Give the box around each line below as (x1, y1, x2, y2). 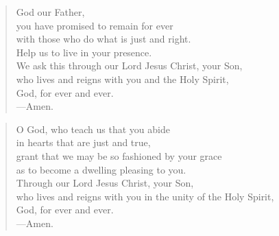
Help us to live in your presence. (16, 45, 152, 59)
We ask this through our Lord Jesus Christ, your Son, (16, 58, 243, 73)
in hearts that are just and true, (16, 135, 151, 150)
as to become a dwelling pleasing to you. (16, 162, 186, 176)
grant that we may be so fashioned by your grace (16, 148, 222, 163)
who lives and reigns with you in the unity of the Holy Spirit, (16, 189, 274, 203)
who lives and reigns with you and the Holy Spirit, (16, 71, 229, 86)
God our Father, (16, 5, 85, 19)
